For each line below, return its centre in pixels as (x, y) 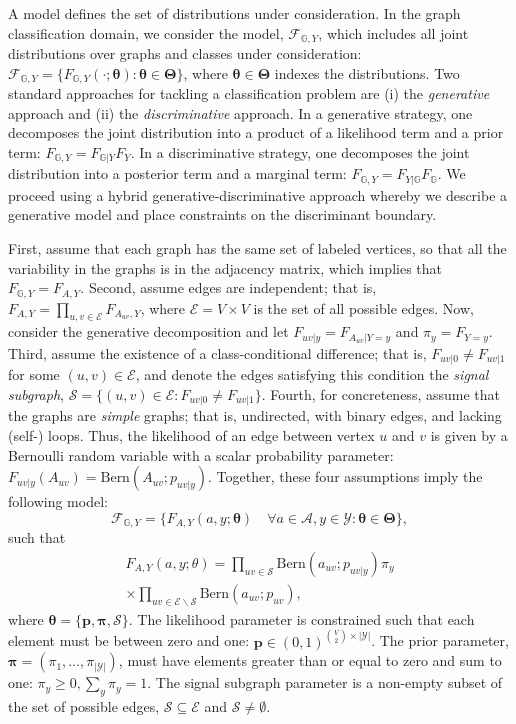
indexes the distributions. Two (367, 72)
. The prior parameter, (440, 640)
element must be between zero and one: (129, 640)
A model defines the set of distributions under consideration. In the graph (234, 13)
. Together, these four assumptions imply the (345, 476)
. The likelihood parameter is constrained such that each (301, 618)
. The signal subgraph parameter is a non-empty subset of (325, 682)
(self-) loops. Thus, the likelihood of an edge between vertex (191, 434)
